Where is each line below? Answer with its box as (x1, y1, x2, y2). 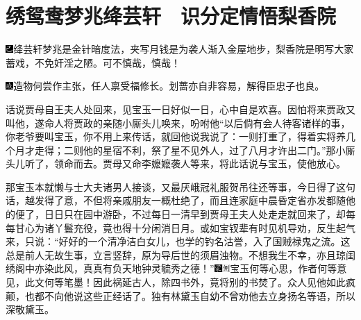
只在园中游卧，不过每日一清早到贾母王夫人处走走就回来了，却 (63, 207, 346, 221)
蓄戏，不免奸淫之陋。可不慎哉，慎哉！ (6, 55, 180, 69)
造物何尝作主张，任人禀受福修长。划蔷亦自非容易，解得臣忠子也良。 (13, 78, 325, 93)
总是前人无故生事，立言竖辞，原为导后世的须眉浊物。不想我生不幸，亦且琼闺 (6, 247, 355, 262)
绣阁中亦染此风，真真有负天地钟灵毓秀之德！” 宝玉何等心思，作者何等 (6, 261, 337, 276)
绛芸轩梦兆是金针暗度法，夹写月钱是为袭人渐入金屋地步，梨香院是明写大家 (13, 42, 354, 56)
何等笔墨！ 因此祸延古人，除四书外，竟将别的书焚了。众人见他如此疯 (44, 275, 355, 289)
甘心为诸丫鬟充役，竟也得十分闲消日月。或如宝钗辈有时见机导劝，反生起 (15, 220, 346, 235)
